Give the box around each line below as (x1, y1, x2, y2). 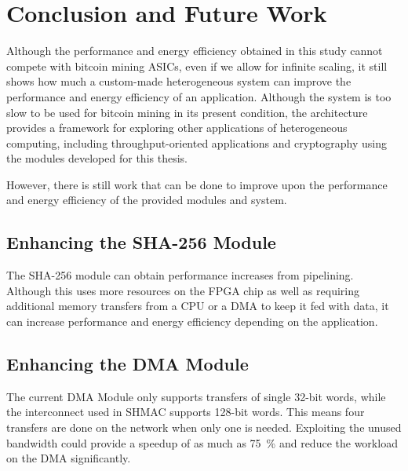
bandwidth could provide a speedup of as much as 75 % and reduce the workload (6, 434, 398, 451)
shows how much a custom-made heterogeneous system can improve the (6, 73, 352, 89)
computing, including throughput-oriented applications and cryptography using (6, 134, 387, 151)
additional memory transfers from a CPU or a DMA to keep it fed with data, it (6, 298, 389, 314)
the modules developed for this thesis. (6, 150, 188, 166)
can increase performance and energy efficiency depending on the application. (6, 313, 378, 330)
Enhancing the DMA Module (6, 352, 249, 376)
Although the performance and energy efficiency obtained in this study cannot (6, 42, 383, 59)
